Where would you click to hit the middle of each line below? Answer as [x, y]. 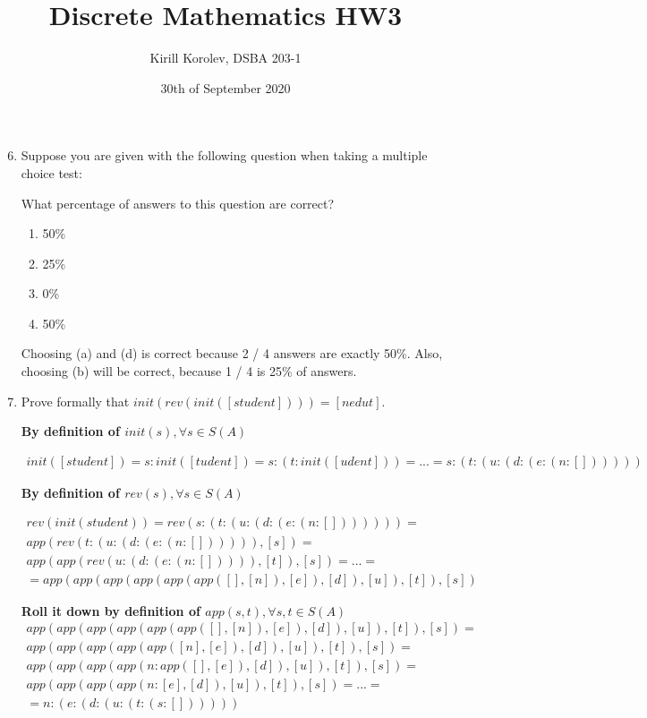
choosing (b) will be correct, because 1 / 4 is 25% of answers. [189, 371]
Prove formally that [75, 401]
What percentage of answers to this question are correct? [178, 203]
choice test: [51, 172]
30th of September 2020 [226, 87]
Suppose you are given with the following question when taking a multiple [224, 155]
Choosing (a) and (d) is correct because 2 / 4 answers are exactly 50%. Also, [232, 353]
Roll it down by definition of [111, 610]
